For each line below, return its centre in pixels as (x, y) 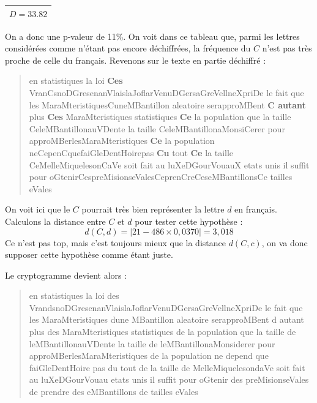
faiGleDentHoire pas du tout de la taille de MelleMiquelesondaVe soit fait (167, 367)
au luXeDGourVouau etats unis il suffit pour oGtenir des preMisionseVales (169, 379)
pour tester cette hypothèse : (189, 221)
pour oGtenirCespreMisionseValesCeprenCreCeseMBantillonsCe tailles (161, 177)
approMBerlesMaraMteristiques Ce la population (122, 141)
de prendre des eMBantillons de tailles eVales (114, 392)
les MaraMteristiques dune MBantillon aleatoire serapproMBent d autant (166, 319)
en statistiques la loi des (74, 296)
